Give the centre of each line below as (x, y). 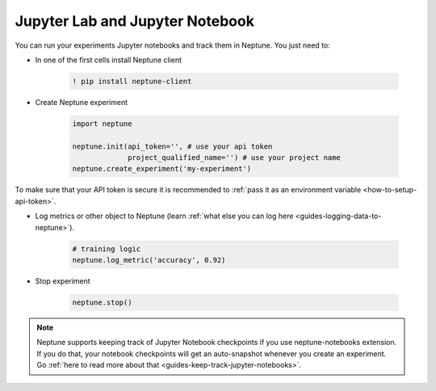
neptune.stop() (102, 302)
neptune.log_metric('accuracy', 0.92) (149, 260)
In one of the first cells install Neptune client (108, 60)
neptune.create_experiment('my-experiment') (162, 169)
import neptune (102, 124)
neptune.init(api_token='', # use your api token (172, 146)
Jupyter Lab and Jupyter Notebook (134, 21)
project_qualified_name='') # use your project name (234, 158)
